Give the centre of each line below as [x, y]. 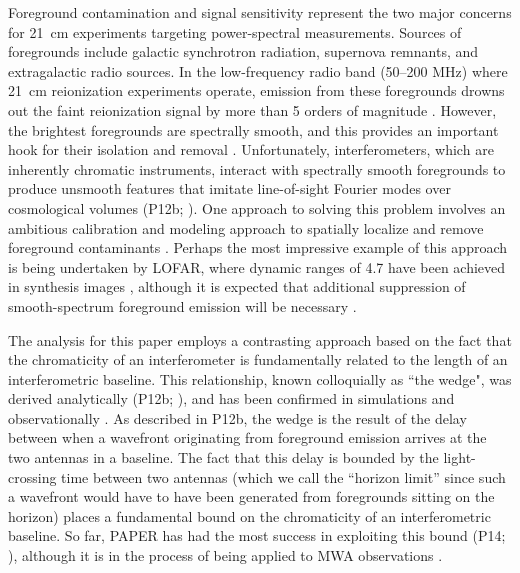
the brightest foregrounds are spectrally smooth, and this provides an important [253, 129]
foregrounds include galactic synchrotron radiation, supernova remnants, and [243, 51]
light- [459, 457]
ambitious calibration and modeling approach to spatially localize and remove [246, 227]
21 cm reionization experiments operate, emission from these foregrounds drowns [256, 90]
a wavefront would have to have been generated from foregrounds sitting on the [251, 496]
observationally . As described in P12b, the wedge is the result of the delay [237, 417]
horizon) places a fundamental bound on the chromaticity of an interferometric [249, 515]
